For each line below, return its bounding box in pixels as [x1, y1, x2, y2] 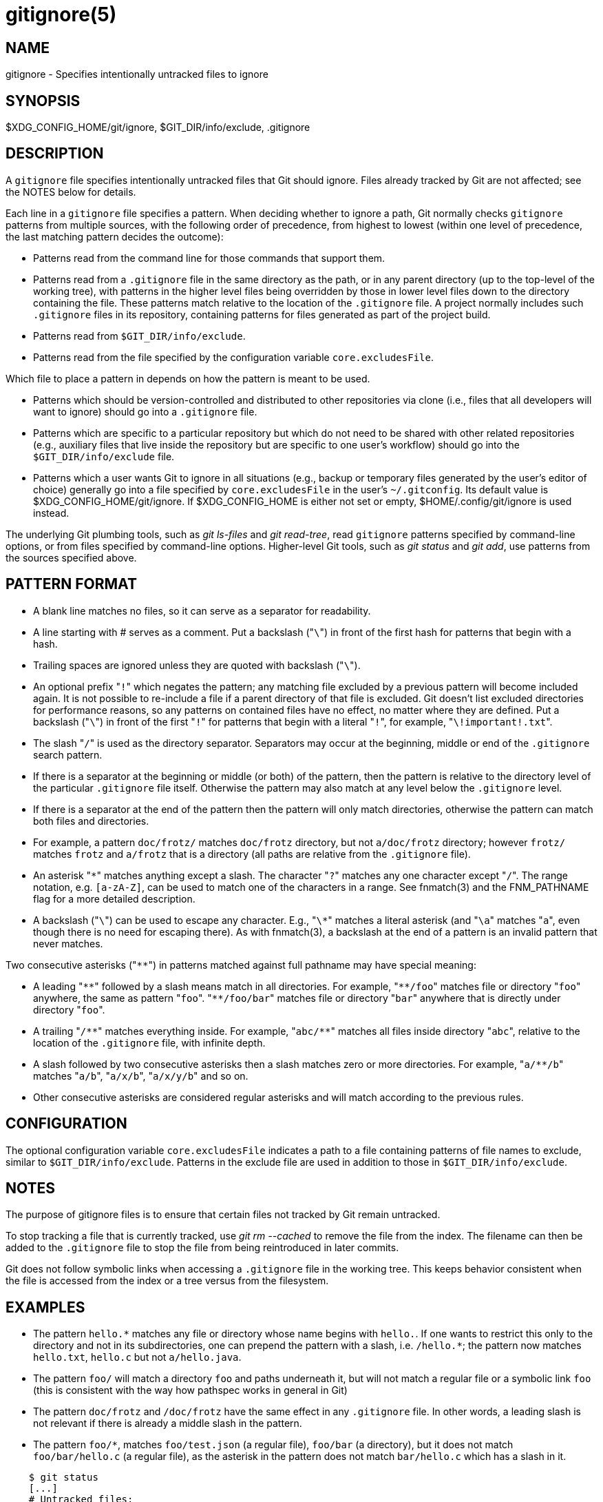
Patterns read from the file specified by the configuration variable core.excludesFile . [33, 351, 434, 363]
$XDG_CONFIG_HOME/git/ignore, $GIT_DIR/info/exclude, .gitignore [6, 121, 310, 134]
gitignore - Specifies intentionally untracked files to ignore [6, 68, 268, 81]
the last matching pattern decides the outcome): [6, 230, 224, 243]
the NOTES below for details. [6, 185, 136, 198]
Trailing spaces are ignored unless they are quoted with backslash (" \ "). [33, 659, 361, 671]
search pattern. [33, 748, 103, 761]
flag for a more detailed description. [33, 892, 195, 905]
